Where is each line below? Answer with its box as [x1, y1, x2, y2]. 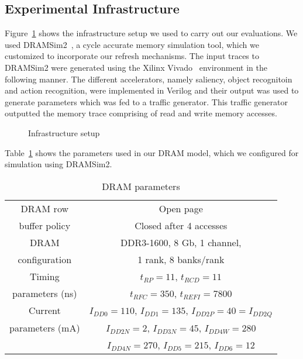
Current [28, 303, 61, 317]
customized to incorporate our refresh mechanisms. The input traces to [5, 50, 259, 62]
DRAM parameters [102, 179, 180, 193]
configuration [18, 252, 72, 266]
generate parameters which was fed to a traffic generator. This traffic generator [5, 95, 288, 108]
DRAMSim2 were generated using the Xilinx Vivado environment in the [5, 61, 267, 73]
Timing [29, 269, 60, 283]
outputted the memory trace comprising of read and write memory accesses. [5, 107, 277, 119]
